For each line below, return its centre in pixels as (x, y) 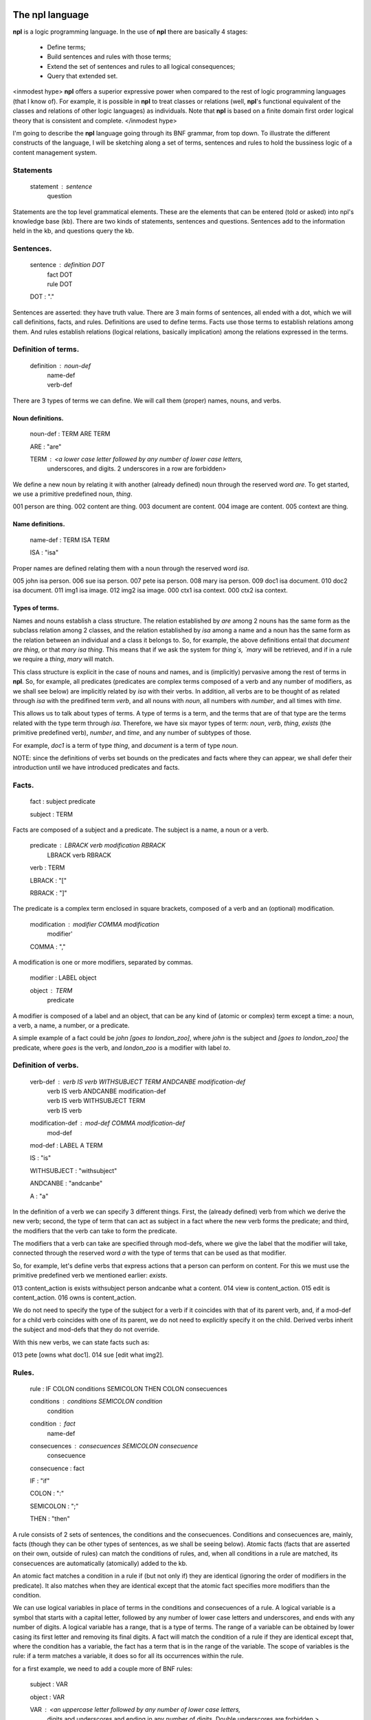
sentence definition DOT (67, 265)
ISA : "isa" (44, 552)
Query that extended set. (82, 76)
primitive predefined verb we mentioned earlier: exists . (90, 1276)
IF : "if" (40, 1481)
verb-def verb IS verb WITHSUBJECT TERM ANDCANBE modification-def (138, 1082)
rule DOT (60, 284)
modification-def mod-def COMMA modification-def (108, 1123)
